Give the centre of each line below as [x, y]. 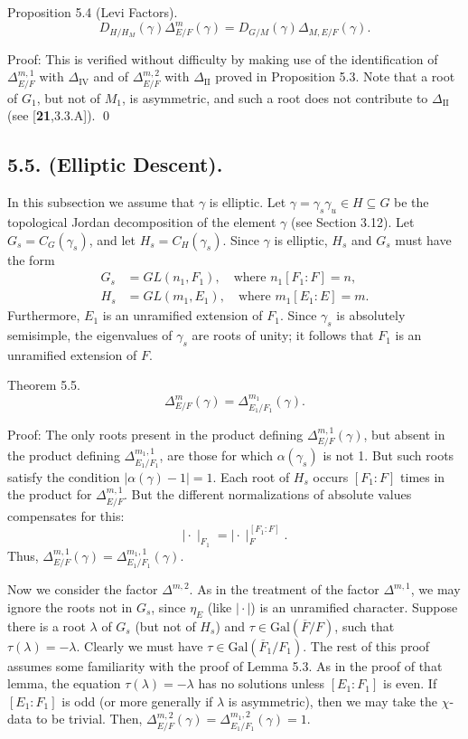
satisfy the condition [64, 476]
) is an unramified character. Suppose [354, 606]
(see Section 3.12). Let [353, 222]
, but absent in [404, 434]
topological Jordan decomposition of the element [142, 222]
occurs [331, 476]
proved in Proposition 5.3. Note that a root [335, 76]
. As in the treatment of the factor [284, 589]
